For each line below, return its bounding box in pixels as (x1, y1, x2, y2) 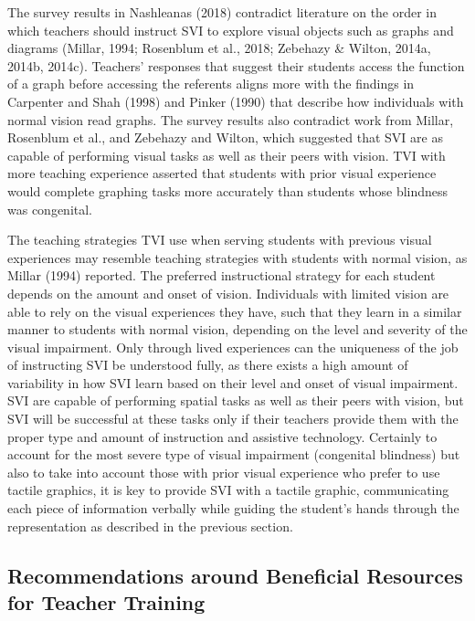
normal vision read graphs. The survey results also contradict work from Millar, (7, 110, 454, 129)
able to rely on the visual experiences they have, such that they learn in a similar (7, 301, 462, 321)
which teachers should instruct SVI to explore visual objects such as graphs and (7, 20, 454, 39)
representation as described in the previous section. (7, 516, 293, 535)
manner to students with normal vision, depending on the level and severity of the (7, 320, 468, 339)
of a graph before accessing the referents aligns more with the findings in (7, 74, 415, 93)
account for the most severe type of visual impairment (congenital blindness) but (7, 445, 460, 464)
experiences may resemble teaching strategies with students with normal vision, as (7, 247, 468, 267)
